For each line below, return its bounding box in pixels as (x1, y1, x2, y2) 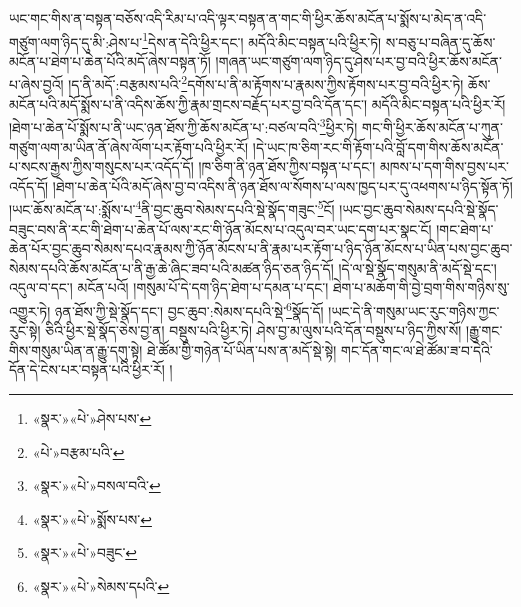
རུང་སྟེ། (9, 320, 41, 341)
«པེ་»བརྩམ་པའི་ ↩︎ (32, 441, 125, 462)
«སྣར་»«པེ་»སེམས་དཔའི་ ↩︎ (32, 575, 170, 596)
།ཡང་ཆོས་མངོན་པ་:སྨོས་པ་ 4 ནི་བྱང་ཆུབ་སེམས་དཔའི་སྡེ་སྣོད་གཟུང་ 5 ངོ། (9, 196, 335, 219)
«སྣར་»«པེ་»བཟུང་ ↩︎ (32, 542, 138, 563)
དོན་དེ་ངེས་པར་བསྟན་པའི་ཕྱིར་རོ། (9, 359, 165, 380)
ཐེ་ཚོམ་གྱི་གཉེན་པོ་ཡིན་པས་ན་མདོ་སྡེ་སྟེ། (147, 339, 337, 360)
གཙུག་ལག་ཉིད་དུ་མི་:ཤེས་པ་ (9, 31, 143, 52)
